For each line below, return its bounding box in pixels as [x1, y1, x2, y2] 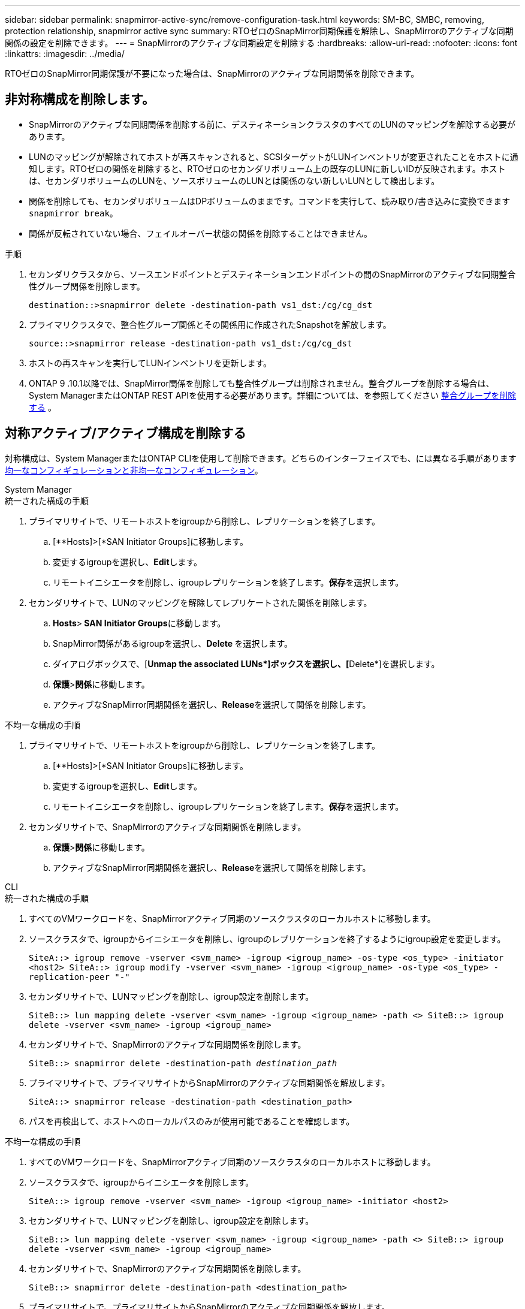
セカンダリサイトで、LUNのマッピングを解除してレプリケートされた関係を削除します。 [29, 597, 372, 608]
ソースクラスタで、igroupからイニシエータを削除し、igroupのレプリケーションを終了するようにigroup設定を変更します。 [29, 933, 506, 944]
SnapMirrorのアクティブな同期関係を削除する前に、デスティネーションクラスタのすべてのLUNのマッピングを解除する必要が [29, 119, 515, 129]
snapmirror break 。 [29, 207, 118, 218]
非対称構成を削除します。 [5, 92, 155, 107]
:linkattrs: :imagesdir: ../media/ [5, 49, 125, 59]
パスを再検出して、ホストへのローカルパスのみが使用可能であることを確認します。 [29, 1115, 355, 1126]
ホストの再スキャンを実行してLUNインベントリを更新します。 [29, 357, 272, 368]
